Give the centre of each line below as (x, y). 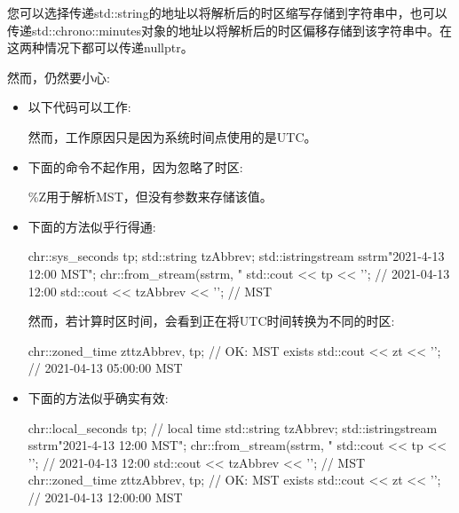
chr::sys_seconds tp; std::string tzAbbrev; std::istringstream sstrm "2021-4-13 (236, 256)
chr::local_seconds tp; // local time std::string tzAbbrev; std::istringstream (233, 427)
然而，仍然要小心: (59, 77)
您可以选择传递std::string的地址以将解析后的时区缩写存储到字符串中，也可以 (227, 12)
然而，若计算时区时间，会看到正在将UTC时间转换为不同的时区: (211, 321)
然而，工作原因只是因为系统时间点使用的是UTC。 (172, 136)
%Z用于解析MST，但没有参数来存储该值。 (150, 197)
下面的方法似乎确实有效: (98, 397)
